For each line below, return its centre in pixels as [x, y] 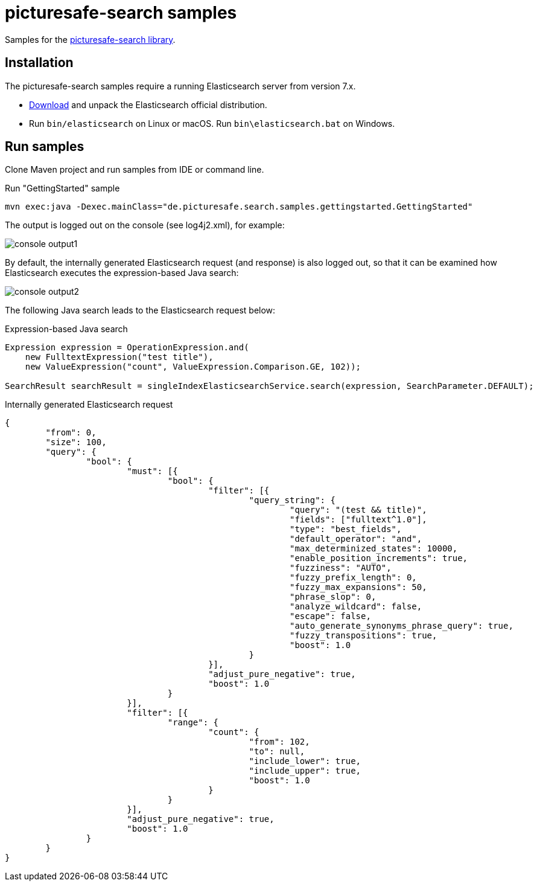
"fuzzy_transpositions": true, [364, 636]
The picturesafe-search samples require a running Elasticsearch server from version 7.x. [180, 86]
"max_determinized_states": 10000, [374, 549]
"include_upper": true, [305, 771]
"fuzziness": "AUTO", [341, 568]
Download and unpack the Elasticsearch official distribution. [148, 104]
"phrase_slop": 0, [333, 597]
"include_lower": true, [305, 761]
